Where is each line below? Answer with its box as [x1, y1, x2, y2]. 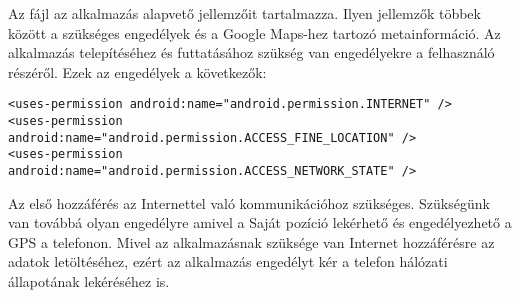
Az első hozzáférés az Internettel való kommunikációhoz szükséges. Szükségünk [8, 192, 490, 213]
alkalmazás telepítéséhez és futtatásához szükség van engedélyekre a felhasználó [8, 42, 495, 63]
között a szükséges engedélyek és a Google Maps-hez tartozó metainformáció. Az [8, 22, 501, 43]
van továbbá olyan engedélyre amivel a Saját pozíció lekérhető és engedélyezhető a [8, 212, 512, 233]
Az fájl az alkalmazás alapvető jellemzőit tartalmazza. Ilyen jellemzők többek [8, 3, 481, 23]
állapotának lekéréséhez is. [8, 271, 170, 292]
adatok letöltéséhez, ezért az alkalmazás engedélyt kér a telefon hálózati [8, 251, 448, 272]
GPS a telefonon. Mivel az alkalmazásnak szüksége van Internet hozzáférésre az [8, 231, 495, 252]
